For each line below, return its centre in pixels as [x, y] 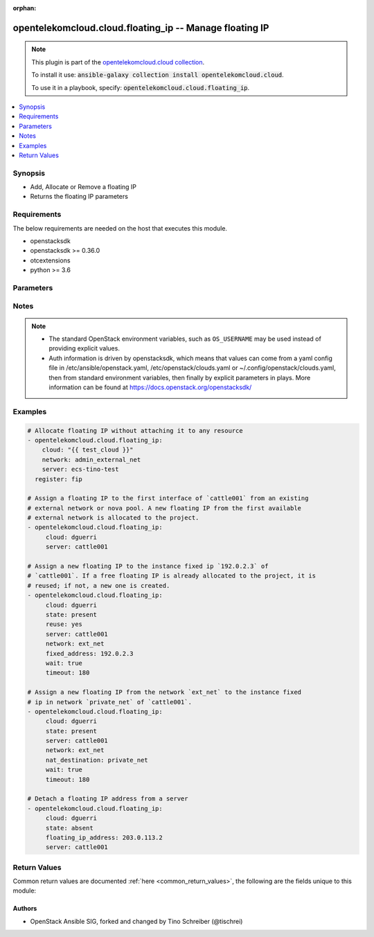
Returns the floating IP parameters [79, 197]
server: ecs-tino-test [80, 470]
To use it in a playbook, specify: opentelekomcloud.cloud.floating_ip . [141, 87]
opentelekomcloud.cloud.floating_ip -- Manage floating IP [141, 28]
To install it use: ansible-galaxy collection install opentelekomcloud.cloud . [158, 75]
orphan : [25, 8]
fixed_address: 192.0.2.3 [90, 653]
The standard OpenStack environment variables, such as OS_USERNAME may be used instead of [185, 339]
